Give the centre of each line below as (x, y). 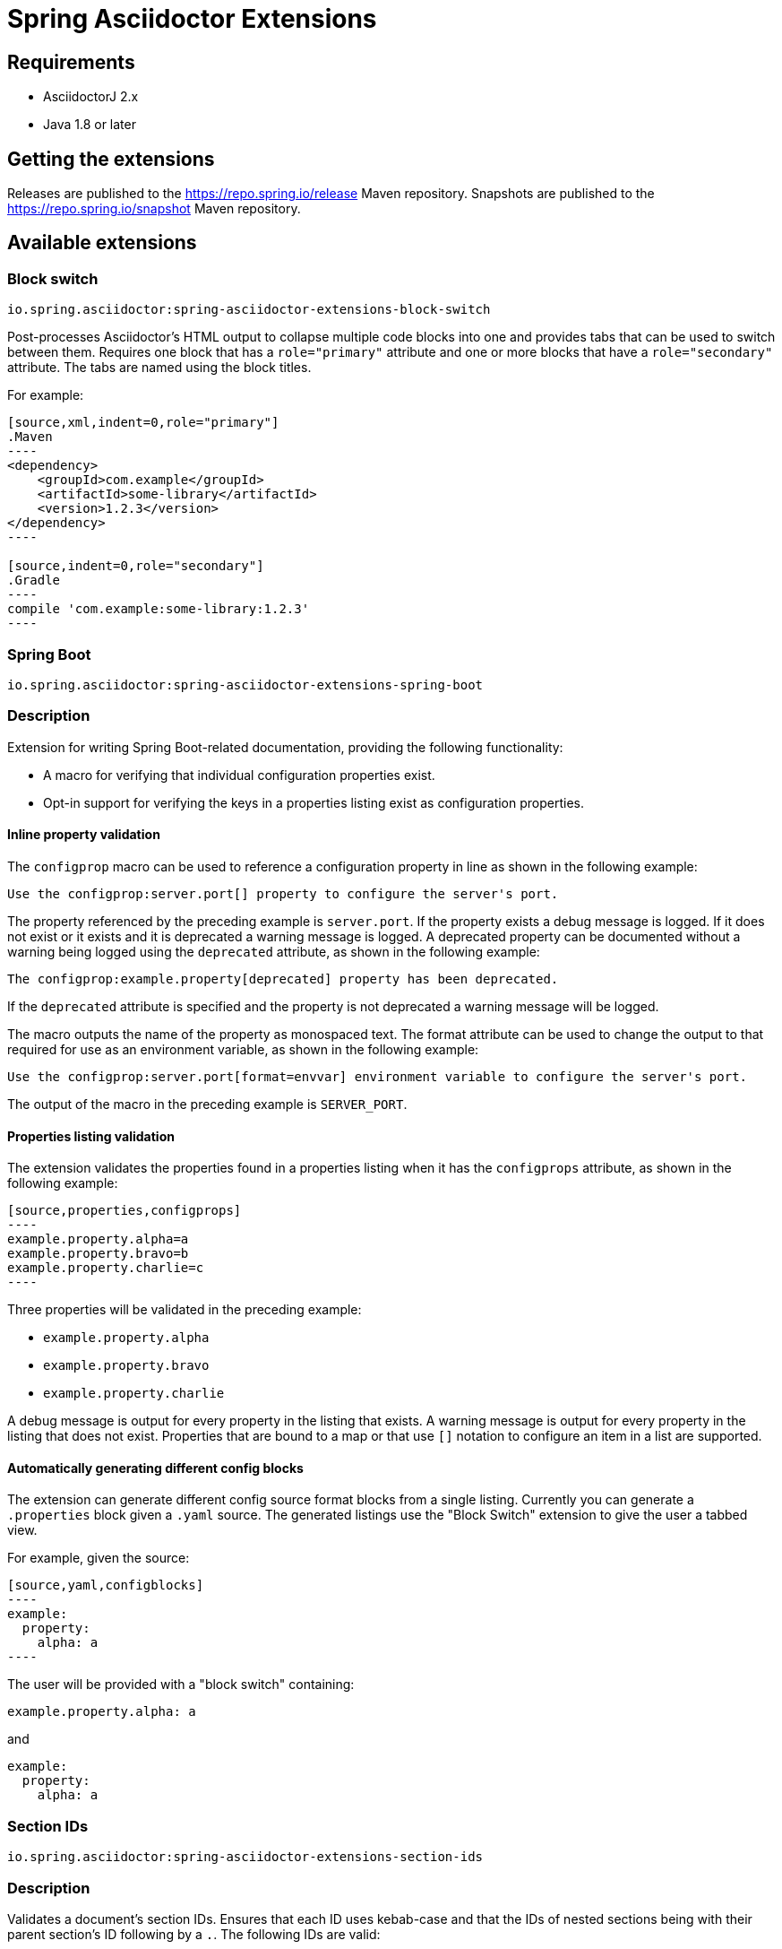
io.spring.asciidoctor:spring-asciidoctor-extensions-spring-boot (245, 684)
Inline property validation (84, 835)
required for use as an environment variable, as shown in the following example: (243, 1049)
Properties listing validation (91, 1136)
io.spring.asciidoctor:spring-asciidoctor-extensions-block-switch (249, 310)
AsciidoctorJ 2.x (91, 97)
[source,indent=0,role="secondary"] (136, 566)
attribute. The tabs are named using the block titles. (159, 368)
